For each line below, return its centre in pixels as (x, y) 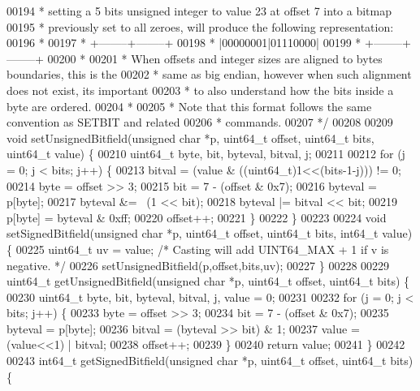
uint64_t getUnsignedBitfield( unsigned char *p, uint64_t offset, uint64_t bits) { (208, 281)
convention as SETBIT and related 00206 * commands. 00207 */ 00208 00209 (200, 122)
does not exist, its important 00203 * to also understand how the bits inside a (200, 90)
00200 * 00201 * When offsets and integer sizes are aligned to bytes (215, 58)
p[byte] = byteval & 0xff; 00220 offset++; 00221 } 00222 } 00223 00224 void (197, 217)
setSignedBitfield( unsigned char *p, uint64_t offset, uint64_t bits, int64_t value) (210, 233)
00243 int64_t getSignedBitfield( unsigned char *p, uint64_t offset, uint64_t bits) (210, 361)
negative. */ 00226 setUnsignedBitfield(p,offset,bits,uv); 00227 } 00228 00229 (198, 265)
